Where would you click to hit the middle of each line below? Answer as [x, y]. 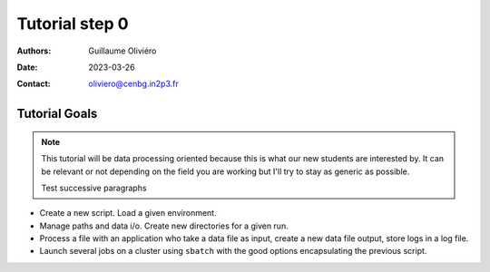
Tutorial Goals [57, 114]
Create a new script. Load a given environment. [128, 213]
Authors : [34, 51]
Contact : [34, 84]
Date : [27, 67]
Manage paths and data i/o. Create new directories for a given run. [164, 226]
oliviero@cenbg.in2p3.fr [133, 84]
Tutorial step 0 [73, 24]
